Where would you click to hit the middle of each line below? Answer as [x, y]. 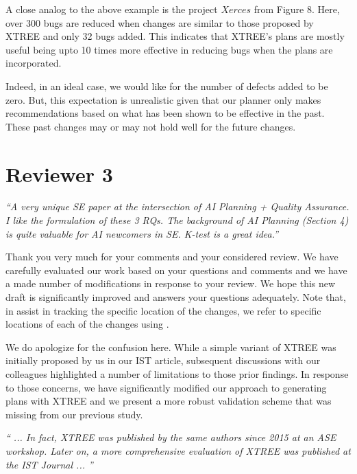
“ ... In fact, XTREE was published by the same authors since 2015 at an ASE [171, 437]
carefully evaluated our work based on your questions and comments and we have [176, 270]
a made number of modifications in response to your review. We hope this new [171, 283]
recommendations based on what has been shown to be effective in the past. [165, 113]
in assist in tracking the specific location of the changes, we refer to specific [163, 310]
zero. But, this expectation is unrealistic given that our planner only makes [163, 99]
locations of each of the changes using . [87, 324]
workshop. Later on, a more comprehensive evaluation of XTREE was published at [178, 450]
